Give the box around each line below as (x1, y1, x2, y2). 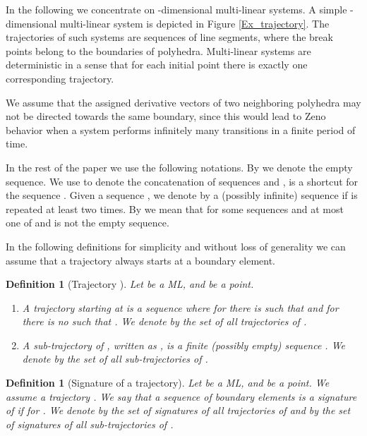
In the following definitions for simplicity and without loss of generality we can (6, 238, 346, 253)
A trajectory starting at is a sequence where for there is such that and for (22, 300, 339, 315)
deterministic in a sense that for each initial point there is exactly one (6, 57, 308, 72)
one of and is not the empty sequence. (6, 215, 169, 230)
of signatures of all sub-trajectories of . (6, 416, 174, 431)
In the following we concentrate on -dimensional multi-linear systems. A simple (6, 2, 347, 16)
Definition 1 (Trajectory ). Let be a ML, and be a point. (6, 277, 254, 291)
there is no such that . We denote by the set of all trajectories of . (22, 314, 307, 329)
